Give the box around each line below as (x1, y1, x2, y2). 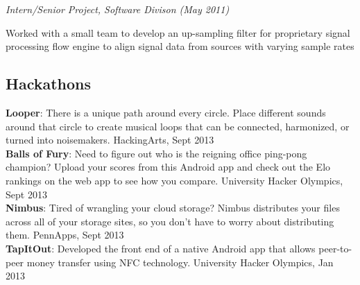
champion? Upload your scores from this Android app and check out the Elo (6, 159, 331, 174)
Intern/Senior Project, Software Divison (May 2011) (6, 2, 230, 16)
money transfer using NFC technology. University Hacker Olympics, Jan (26, 254, 334, 269)
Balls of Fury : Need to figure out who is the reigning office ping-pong (6, 146, 307, 160)
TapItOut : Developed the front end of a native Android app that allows (6, 241, 316, 255)
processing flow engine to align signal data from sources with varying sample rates (6, 39, 354, 53)
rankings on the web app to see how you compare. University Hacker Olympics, (6, 173, 343, 187)
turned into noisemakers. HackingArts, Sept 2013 (6, 132, 214, 147)
